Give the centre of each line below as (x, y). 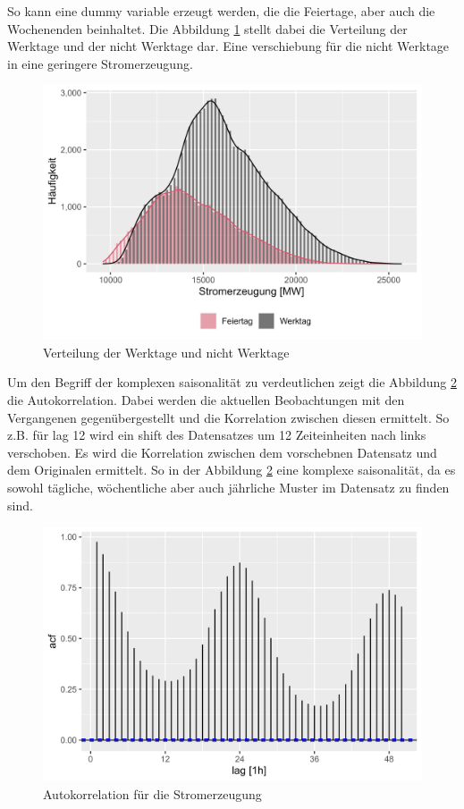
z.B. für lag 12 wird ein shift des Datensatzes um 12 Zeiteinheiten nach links (217, 435)
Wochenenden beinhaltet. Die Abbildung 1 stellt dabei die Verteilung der (207, 28)
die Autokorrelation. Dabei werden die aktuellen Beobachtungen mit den (206, 400)
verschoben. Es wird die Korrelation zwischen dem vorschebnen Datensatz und (222, 452)
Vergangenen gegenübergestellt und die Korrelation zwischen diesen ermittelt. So (228, 417)
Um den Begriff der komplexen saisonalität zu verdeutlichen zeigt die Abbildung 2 (232, 382)
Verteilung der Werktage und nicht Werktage (166, 352)
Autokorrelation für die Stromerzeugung (152, 793)
